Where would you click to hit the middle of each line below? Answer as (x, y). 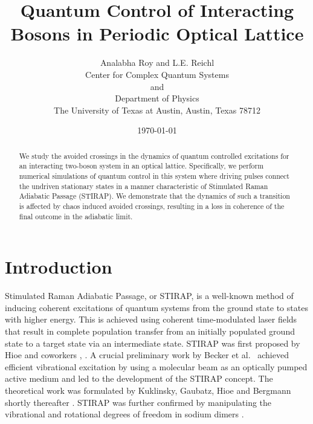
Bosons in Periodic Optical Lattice (157, 34)
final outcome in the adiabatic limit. (76, 216)
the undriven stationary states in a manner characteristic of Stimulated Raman (144, 186)
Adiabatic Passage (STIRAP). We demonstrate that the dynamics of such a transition (154, 196)
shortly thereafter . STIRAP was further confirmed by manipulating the (138, 402)
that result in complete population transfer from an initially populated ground (150, 331)
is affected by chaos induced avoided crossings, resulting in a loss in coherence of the (152, 206)
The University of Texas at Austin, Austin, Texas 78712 (157, 110)
